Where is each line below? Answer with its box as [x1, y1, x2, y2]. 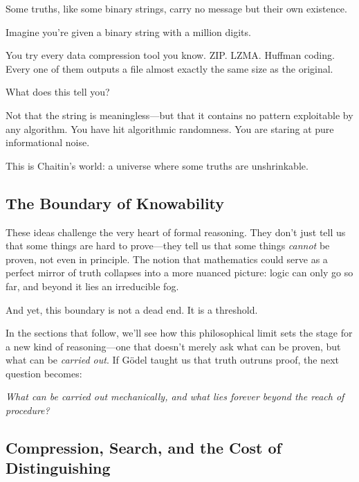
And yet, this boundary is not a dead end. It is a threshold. [6, 302, 258, 316]
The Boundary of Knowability [6, 192, 225, 213]
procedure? [6, 403, 50, 418]
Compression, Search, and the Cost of [6, 437, 282, 458]
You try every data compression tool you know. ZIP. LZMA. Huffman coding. [6, 48, 335, 62]
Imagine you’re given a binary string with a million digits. [6, 24, 251, 39]
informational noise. [6, 135, 90, 150]
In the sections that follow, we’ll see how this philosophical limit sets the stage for [6, 325, 353, 340]
